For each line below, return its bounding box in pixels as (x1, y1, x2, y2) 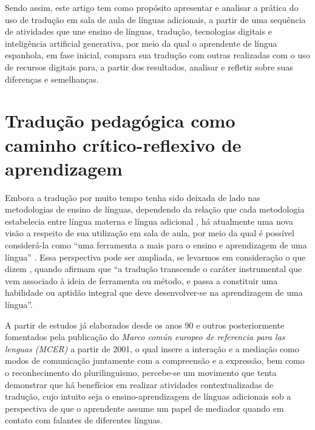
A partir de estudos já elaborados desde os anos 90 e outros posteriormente (5, 318, 285, 331)
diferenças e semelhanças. (5, 72, 99, 85)
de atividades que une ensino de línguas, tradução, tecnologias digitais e (5, 25, 272, 38)
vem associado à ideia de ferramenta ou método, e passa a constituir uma (5, 274, 278, 287)
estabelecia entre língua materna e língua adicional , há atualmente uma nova (5, 214, 293, 227)
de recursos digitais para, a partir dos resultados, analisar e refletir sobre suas (5, 60, 293, 73)
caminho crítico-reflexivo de (5, 132, 242, 157)
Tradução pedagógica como (5, 108, 235, 133)
